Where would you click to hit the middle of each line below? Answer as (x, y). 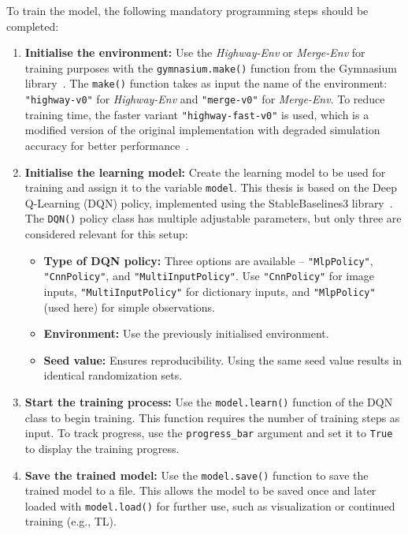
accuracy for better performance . (107, 145)
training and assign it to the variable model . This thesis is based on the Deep (211, 187)
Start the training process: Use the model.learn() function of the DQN (209, 402)
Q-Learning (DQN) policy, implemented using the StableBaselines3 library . (209, 202)
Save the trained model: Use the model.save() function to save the (197, 475)
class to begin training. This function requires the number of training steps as (212, 417)
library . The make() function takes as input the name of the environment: (206, 83)
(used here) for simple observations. (130, 307)
